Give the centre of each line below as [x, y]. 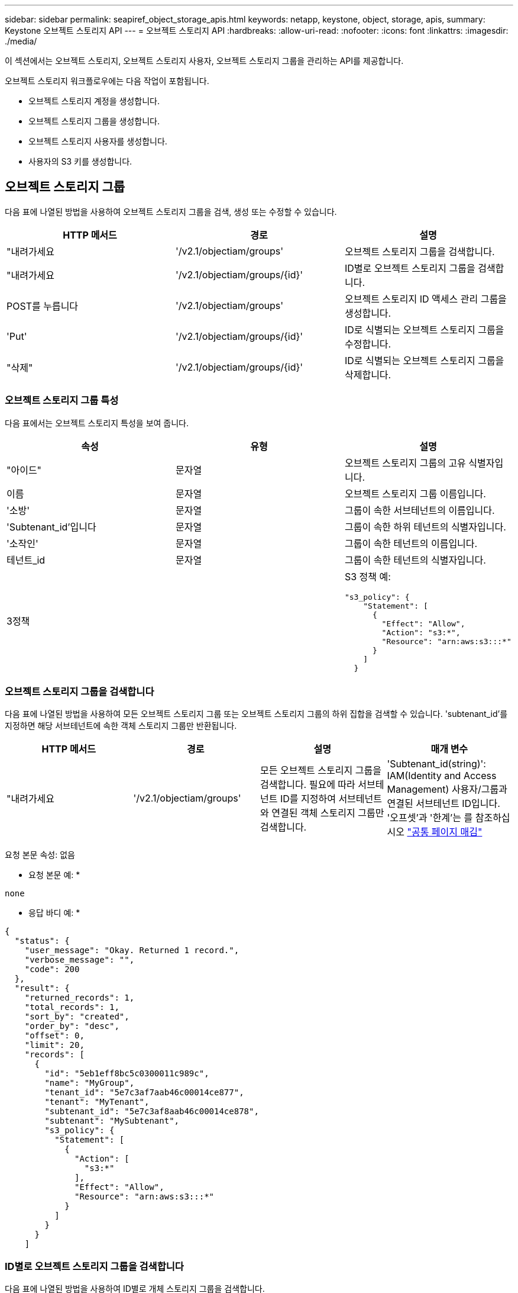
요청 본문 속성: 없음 [40, 855]
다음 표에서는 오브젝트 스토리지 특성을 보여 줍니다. [97, 423]
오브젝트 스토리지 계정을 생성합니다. [94, 101]
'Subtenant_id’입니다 [51, 527]
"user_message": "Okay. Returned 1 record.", [132, 951]
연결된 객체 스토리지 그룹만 [328, 813]
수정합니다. [368, 344]
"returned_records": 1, [80, 998]
